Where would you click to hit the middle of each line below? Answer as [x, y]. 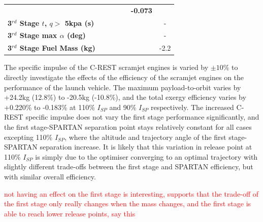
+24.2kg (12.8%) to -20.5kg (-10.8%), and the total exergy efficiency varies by [125, 97]
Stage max [38, 35]
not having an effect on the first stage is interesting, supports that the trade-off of [131, 193]
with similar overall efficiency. [50, 176]
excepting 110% [28, 137]
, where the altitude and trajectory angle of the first [145, 137]
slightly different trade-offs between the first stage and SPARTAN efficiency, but [129, 166]
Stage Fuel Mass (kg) [57, 48]
